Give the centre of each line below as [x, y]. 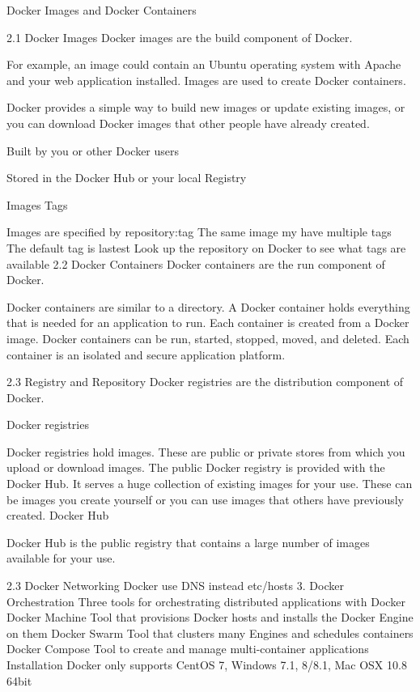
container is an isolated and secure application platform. [146, 354]
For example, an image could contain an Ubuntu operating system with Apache [204, 64]
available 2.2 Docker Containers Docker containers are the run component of [196, 263]
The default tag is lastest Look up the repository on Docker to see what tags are [206, 247]
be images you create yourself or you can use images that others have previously [205, 499]
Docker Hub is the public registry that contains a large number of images [188, 542]
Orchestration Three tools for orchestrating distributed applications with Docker [206, 601]
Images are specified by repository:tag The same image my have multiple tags [199, 232]
